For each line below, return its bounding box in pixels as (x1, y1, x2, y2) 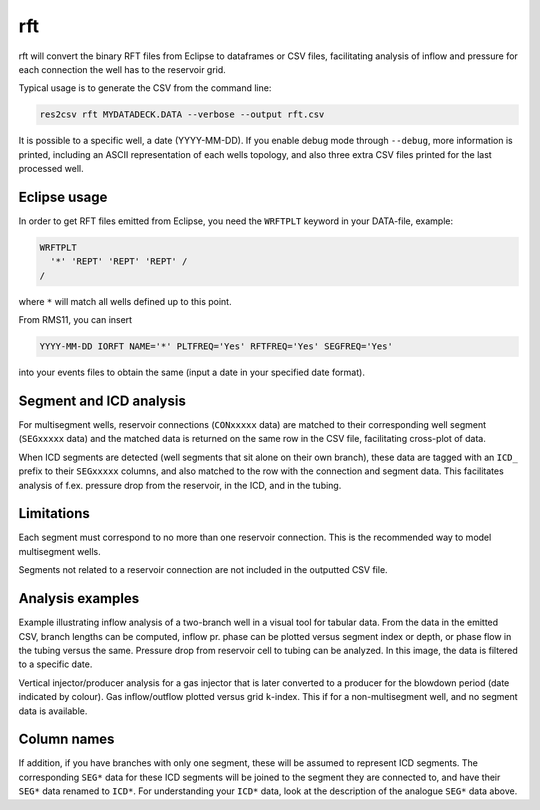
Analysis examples (18, 590, 140, 607)
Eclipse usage (18, 188, 108, 205)
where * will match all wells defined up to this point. (18, 295, 232, 307)
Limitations (18, 505, 90, 522)
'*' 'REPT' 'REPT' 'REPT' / (50, 256, 188, 267)
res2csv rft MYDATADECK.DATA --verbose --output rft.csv (39, 109, 325, 120)
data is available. (18, 705, 88, 717)
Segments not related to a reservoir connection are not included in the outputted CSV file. (18, 564, 389, 576)
